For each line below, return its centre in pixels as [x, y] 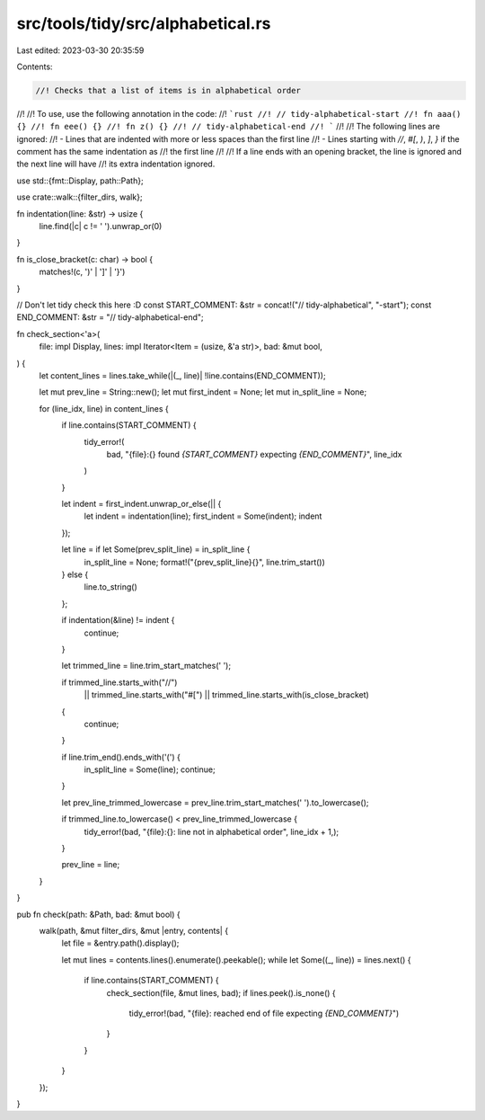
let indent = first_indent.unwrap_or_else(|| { [141, 504]
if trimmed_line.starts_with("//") [119, 682]
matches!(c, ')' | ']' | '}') [82, 272]
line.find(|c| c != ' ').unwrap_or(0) [101, 227]
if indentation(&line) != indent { [118, 620]
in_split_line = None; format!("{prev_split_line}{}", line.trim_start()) [204, 562]
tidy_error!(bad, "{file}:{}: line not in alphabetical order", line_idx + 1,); [212, 831]
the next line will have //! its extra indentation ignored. [116, 164]
